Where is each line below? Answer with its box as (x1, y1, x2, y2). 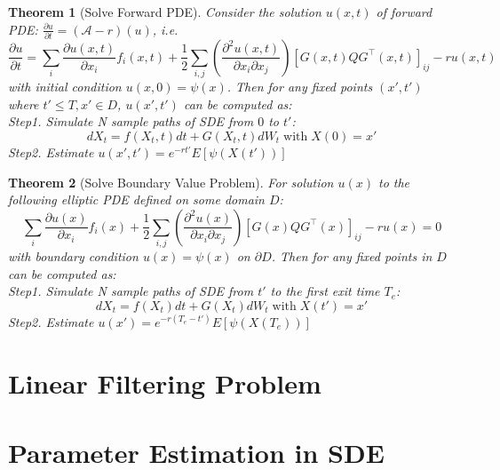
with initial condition (8, 77, 122, 96)
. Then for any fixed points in (271, 247, 433, 266)
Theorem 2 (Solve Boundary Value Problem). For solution (8, 172, 334, 191)
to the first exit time (270, 282, 380, 300)
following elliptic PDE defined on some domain (8, 190, 265, 209)
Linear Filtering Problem (8, 364, 321, 401)
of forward (376, 3, 433, 20)
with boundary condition (8, 247, 139, 266)
